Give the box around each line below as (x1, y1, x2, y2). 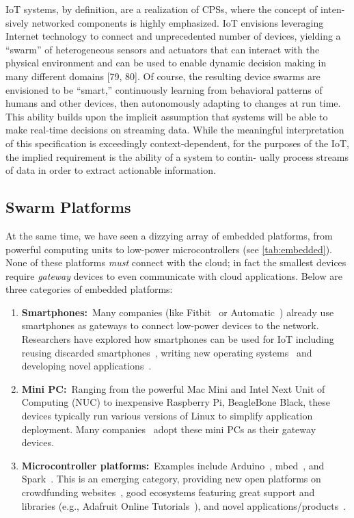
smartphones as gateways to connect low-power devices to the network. (21, 318, 319, 333)
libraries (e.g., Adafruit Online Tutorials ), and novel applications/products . (21, 498, 346, 513)
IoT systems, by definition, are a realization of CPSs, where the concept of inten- (5, 2, 345, 16)
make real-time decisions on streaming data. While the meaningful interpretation (5, 122, 344, 137)
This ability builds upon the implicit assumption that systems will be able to (5, 109, 328, 123)
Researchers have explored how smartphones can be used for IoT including (21, 332, 334, 346)
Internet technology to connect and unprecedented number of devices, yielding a (5, 29, 341, 43)
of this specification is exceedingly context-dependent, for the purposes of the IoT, (5, 135, 349, 150)
